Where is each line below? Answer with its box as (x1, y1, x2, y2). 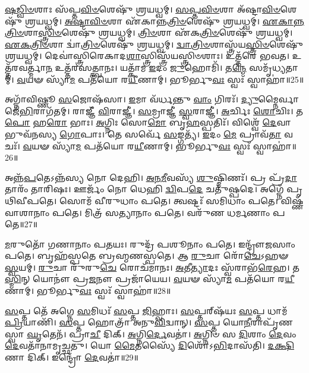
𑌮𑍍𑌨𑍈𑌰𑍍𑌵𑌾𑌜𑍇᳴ (258, 93, 299, 105)
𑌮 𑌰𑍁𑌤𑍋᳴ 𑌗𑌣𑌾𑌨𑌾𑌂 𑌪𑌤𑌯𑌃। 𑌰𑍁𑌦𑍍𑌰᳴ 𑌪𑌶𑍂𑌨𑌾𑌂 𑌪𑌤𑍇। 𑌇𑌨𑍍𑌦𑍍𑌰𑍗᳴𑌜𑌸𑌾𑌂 (5, 237, 295, 250)
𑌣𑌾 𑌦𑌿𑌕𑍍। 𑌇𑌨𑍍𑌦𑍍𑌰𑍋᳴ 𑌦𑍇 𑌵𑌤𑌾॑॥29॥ (5, 351, 138, 363)
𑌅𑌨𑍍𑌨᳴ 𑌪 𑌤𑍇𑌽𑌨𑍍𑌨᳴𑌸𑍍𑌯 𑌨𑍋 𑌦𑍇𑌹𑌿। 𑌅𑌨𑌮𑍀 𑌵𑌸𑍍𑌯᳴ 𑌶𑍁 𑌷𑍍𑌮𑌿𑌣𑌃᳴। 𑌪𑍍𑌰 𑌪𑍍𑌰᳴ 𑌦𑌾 (5, 171, 297, 183)
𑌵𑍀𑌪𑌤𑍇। (5, 194, 57, 206)
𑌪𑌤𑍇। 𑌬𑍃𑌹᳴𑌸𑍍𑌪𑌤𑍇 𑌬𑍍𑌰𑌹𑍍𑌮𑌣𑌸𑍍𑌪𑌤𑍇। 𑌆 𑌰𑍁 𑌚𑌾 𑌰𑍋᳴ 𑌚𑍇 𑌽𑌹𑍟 (5, 249, 289, 262)
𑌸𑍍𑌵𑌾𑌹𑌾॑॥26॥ (253, 139, 297, 152)
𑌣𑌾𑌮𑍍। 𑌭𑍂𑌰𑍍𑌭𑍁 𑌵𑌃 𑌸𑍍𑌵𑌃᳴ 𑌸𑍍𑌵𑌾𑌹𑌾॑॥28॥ (5, 284, 171, 297)
